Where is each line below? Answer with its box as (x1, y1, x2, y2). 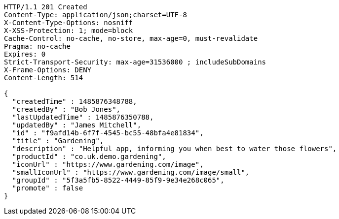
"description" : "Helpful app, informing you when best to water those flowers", (12, 145, 337, 153)
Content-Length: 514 (4, 74, 83, 82)
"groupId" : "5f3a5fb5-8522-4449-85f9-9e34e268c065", (12, 176, 225, 184)
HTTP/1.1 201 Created (4, 3, 87, 11)
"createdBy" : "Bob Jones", (12, 105, 121, 113)
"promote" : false (12, 184, 83, 192)
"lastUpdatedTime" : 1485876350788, (12, 113, 154, 121)
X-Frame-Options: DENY (4, 66, 92, 74)
